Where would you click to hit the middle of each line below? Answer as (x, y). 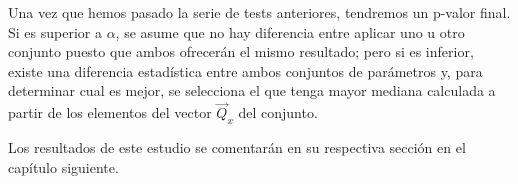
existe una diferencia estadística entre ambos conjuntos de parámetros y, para (245, 70)
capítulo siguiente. (63, 166)
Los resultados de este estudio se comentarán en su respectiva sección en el (237, 146)
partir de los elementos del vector (110, 112)
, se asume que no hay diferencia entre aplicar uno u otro (290, 31)
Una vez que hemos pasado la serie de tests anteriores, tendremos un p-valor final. (259, 12)
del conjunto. (278, 112)
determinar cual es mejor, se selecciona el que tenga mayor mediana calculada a (252, 90)
